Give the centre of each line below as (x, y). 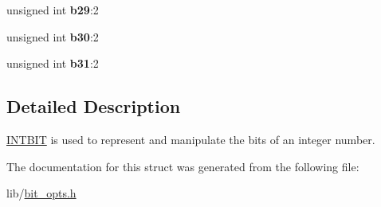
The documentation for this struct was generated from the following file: (183, 166)
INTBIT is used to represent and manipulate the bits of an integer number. (191, 139)
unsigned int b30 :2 (53, 36)
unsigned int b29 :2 (53, 10)
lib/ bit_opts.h (41, 193)
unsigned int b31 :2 (53, 63)
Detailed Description (94, 106)
